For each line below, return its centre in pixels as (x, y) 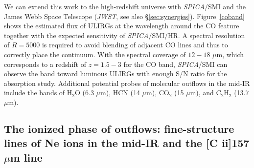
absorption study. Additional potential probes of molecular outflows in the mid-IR (127, 83)
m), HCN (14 (120, 93)
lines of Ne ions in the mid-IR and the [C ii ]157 (127, 143)
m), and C (206, 93)
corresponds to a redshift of (45, 64)
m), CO (158, 93)
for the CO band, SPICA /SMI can (175, 64)
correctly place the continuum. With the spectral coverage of (95, 54)
